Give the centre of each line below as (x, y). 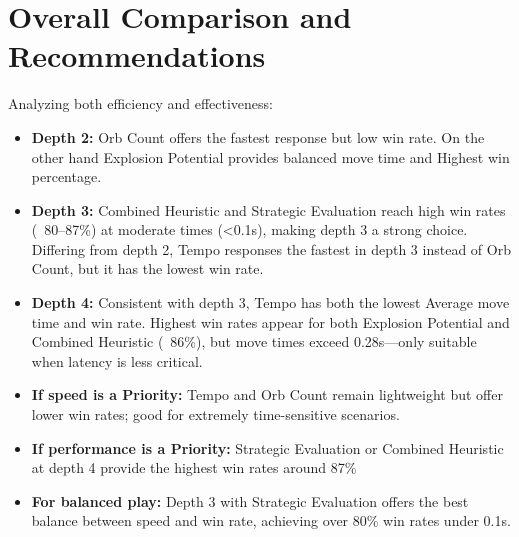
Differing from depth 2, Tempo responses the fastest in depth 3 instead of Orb (271, 248)
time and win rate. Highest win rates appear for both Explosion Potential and (270, 321)
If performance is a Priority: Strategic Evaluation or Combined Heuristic (267, 447)
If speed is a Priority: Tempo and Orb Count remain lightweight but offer (267, 394)
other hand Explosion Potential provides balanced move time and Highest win (270, 156)
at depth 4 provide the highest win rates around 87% (194, 467)
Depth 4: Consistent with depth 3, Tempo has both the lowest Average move (270, 302)
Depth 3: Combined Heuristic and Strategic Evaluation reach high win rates (268, 209)
